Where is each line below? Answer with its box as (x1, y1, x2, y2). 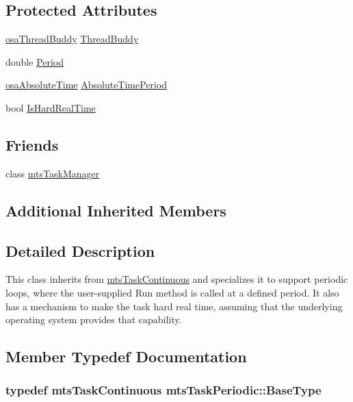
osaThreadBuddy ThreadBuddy (5, 32, 139, 46)
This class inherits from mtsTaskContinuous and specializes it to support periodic (5, 272, 348, 286)
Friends (5, 134, 59, 155)
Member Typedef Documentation (5, 346, 247, 367)
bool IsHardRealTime (5, 100, 96, 114)
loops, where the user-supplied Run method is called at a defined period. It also (5, 285, 339, 299)
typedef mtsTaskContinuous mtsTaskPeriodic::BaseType (5, 381, 322, 399)
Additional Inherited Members (5, 199, 226, 221)
